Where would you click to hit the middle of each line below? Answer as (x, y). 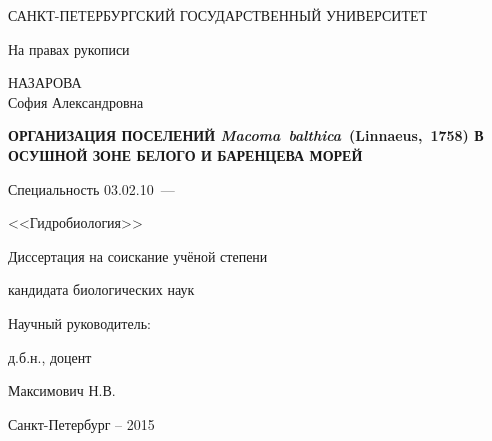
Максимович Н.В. (62, 390)
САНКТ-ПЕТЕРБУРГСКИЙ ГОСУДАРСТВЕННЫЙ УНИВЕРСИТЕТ (218, 15)
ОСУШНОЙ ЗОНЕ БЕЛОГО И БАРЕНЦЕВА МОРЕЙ (185, 154)
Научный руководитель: (79, 322)
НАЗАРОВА (45, 82)
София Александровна (76, 101)
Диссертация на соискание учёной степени (138, 255)
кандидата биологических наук (101, 289)
